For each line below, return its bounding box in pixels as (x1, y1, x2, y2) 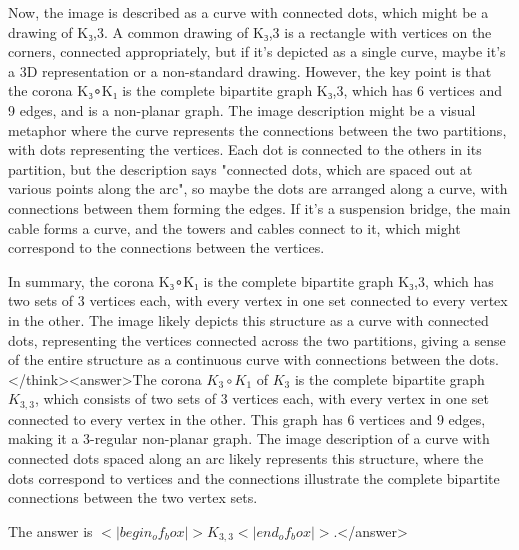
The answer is (8, 520, 93, 541)
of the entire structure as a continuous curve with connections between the (8, 349, 465, 370)
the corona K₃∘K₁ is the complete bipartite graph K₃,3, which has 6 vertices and (8, 80, 502, 101)
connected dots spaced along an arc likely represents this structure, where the (8, 447, 484, 468)
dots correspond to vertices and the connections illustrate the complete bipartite (8, 467, 500, 488)
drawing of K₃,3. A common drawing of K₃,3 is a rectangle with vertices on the (8, 21, 492, 42)
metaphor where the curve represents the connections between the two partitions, (8, 119, 507, 140)
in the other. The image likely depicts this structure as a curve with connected (8, 309, 489, 330)
